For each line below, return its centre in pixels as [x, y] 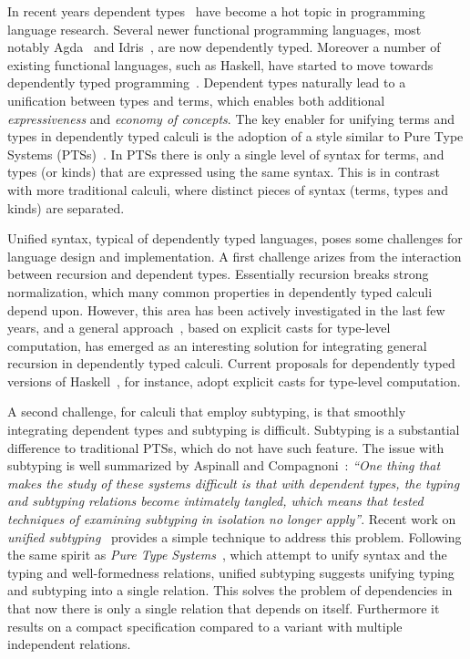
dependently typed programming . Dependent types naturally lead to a [207, 82]
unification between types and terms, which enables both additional [196, 100]
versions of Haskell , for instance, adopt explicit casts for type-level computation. [234, 381]
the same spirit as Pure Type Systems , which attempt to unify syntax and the [227, 555]
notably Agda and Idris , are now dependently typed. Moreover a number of [224, 47]
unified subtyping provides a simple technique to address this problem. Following [235, 536]
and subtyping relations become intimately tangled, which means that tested [215, 501]
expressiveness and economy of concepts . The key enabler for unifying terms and [231, 118]
